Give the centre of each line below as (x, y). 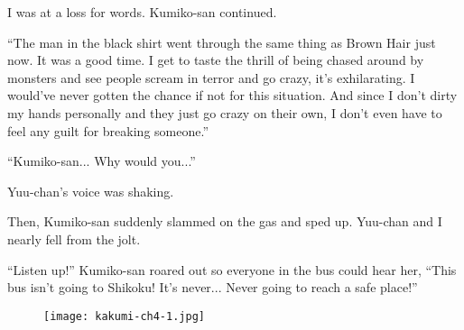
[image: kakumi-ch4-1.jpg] (124, 316)
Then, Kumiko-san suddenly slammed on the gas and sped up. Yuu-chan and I (225, 221)
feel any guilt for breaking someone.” (108, 130)
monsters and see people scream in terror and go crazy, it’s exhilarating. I (211, 77)
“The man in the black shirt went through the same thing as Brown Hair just (222, 42)
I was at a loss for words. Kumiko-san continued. (142, 12)
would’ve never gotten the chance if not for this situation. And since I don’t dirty (232, 95)
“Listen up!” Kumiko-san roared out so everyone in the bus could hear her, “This (232, 269)
